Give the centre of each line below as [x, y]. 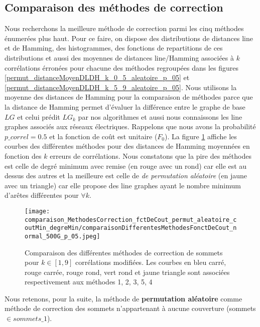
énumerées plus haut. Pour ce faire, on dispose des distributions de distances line [129, 38]
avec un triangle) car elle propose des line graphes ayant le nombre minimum [123, 185]
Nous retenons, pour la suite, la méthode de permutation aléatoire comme [123, 298]
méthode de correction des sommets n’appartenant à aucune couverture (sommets [130, 308]
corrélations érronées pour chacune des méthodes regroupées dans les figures [122, 67]
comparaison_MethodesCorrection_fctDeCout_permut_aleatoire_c [131, 220]
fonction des [23, 155]
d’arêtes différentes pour [42, 195]
